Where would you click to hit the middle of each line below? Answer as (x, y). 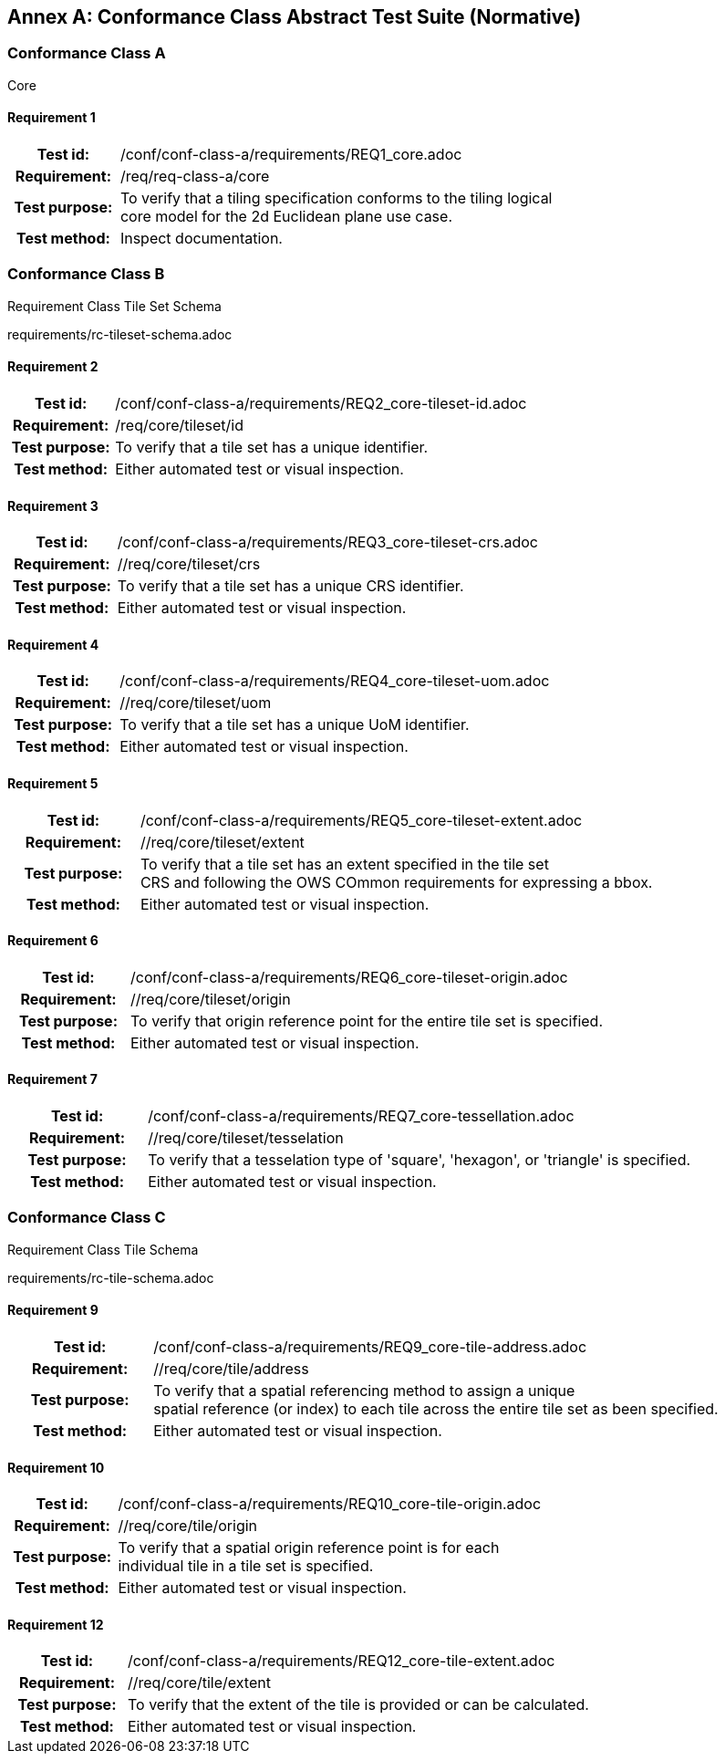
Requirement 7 (52, 1079)
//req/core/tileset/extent (222, 842)
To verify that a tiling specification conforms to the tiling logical (336, 198)
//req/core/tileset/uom (196, 703)
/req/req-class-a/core (195, 177)
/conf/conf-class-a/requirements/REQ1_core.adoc (291, 155)
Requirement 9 (53, 1310)
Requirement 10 (56, 1467)
